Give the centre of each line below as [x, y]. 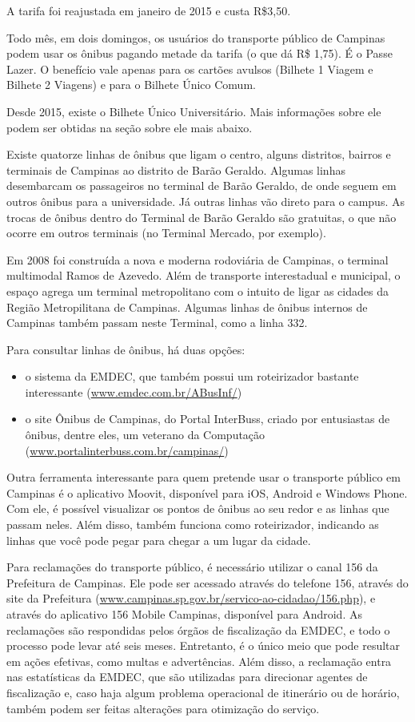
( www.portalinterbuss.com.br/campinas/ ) [127, 450]
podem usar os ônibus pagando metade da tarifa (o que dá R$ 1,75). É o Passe [200, 53]
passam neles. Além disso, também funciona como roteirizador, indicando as [193, 524]
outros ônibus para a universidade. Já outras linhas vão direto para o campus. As [206, 201]
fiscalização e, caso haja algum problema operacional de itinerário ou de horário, [203, 692]
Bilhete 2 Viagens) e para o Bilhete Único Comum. [131, 85]
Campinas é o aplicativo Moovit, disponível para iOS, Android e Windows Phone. [207, 492]
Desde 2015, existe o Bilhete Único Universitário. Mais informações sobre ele [194, 111]
